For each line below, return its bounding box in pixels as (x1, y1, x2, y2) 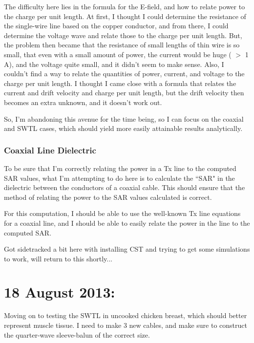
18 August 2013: (4, 282, 115, 302)
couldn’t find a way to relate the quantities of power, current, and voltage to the (4, 68, 245, 79)
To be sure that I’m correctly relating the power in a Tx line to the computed (4, 163, 236, 173)
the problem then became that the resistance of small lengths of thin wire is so (4, 40, 240, 50)
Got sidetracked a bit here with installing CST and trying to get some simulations (4, 244, 250, 254)
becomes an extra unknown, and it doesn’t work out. (4, 97, 162, 107)
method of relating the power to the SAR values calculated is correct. (4, 192, 212, 202)
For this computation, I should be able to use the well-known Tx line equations (4, 208, 241, 218)
